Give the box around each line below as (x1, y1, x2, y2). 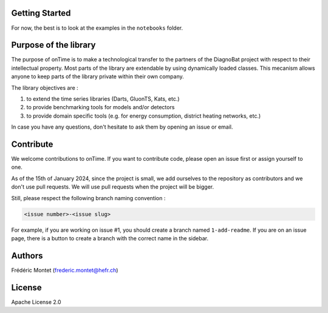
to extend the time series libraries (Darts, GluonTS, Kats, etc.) (26, 95, 180, 103)
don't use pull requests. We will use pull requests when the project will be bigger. (11, 183, 214, 190)
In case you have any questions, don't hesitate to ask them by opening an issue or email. (11, 123, 233, 130)
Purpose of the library (11, 40, 96, 50)
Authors (11, 251, 43, 261)
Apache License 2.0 (11, 298, 61, 306)
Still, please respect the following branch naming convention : (11, 194, 166, 201)
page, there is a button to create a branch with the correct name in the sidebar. (11, 234, 209, 242)
